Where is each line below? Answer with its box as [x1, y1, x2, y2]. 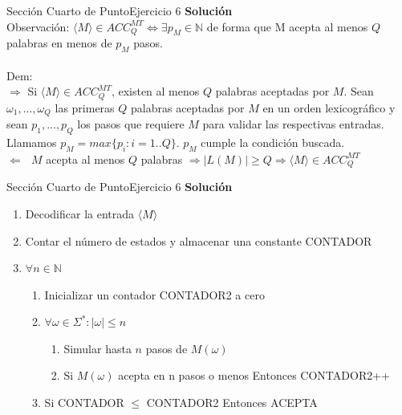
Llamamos [6, 134, 57, 151]
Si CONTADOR [44, 394, 124, 411]
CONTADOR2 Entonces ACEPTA [146, 394, 318, 411]
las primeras [55, 99, 115, 116]
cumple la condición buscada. [201, 134, 345, 151]
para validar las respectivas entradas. [202, 116, 384, 132]
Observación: [6, 18, 70, 35]
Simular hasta [63, 340, 132, 356]
